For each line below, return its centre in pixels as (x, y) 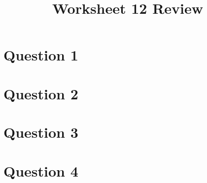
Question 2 (41, 93)
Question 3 (41, 132)
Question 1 (41, 55)
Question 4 (41, 170)
